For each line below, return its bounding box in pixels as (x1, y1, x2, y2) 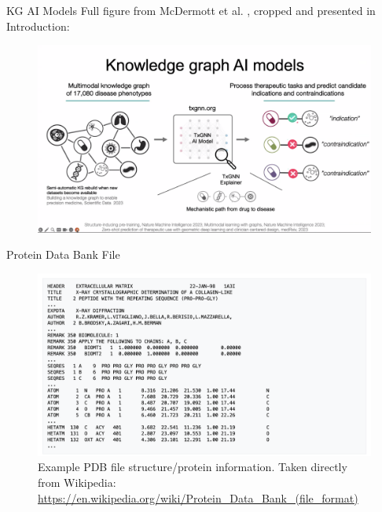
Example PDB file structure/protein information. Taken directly (38, 459, 347, 475)
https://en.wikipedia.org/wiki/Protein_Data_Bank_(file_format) (38, 489, 358, 506)
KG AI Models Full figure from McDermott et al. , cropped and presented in (6, 2, 376, 18)
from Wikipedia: (38, 473, 116, 490)
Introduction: (6, 17, 70, 34)
